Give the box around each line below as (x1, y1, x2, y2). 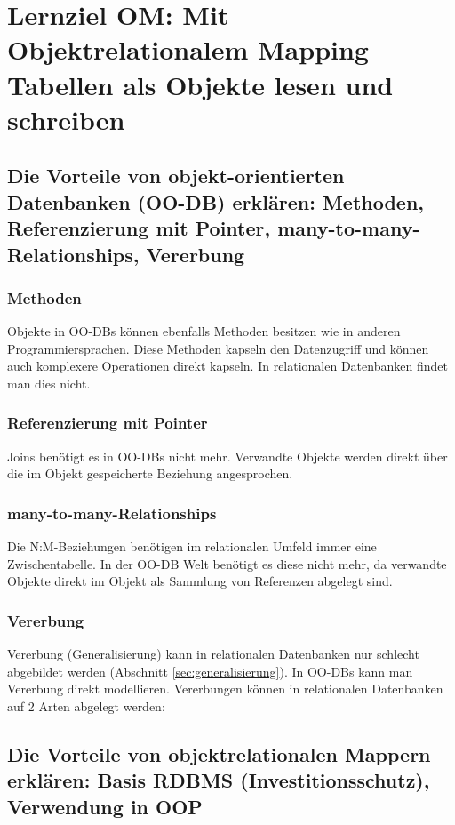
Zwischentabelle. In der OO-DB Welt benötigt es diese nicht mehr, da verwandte (7, 554, 447, 573)
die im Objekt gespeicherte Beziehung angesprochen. (7, 464, 293, 483)
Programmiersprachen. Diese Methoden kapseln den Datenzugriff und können (7, 339, 429, 357)
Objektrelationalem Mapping (7, 31, 369, 68)
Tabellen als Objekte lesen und (7, 66, 394, 102)
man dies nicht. (7, 373, 91, 392)
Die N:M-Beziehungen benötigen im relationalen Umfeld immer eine (7, 537, 377, 556)
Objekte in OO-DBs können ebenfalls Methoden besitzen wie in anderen (7, 322, 401, 340)
